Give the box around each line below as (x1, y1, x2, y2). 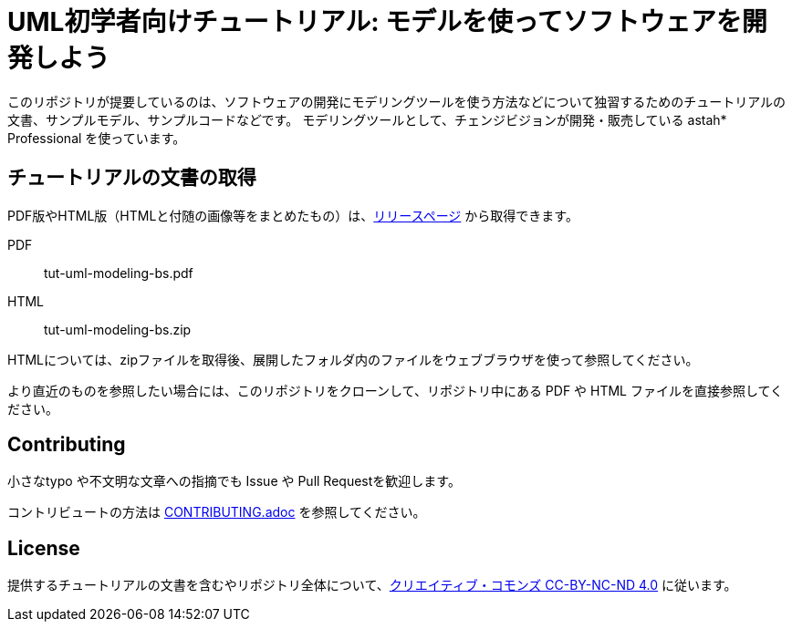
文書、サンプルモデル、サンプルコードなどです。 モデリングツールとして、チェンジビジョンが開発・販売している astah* (7, 111, 727, 128)
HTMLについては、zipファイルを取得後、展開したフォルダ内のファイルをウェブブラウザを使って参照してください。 (7, 351, 699, 367)
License (7, 536, 80, 560)
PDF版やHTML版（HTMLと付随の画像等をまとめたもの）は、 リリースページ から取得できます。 (7, 207, 578, 223)
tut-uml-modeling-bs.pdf (44, 264, 193, 281)
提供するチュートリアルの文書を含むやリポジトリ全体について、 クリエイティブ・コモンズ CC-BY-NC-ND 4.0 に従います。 (7, 577, 737, 593)
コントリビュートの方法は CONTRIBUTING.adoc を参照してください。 (7, 504, 426, 521)
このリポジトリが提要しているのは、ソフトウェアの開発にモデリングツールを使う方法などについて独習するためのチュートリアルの (7, 93, 787, 109)
